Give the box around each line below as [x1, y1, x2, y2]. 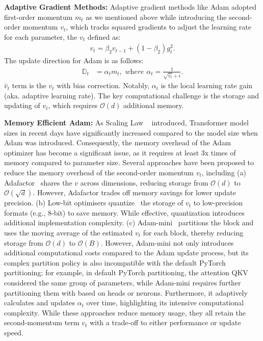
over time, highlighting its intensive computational [86, 297, 244, 308]
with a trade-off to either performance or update [89, 317, 241, 328]
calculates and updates [4, 297, 75, 308]
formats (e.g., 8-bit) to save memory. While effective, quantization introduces [4, 207, 245, 218]
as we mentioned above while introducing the [86, 11, 227, 22]
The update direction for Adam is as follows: [4, 55, 144, 66]
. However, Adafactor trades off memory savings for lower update [33, 187, 236, 198]
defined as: [87, 31, 121, 42]
